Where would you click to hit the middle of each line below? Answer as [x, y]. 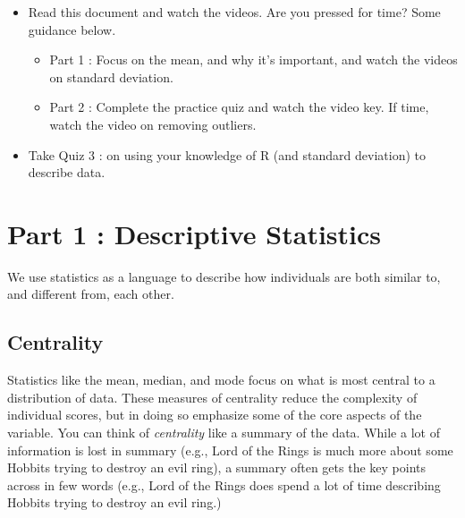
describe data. [67, 172]
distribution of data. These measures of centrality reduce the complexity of [212, 397]
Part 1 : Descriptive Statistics [194, 233]
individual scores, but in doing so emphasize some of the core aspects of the [215, 415]
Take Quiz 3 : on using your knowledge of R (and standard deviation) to [227, 154]
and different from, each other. [91, 294]
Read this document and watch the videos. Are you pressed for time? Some [234, 12]
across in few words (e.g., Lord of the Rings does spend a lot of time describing [224, 484]
